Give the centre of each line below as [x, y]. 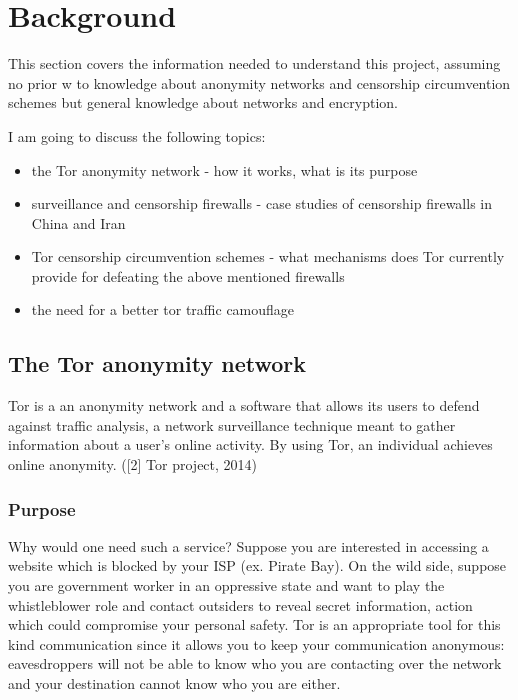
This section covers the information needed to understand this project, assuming [254, 63]
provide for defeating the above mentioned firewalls [188, 275]
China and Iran [78, 222]
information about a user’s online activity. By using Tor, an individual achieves [250, 444]
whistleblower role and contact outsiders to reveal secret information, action [240, 604]
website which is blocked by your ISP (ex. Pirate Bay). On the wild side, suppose [257, 565]
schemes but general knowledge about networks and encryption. [203, 102]
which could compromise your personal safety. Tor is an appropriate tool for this [254, 624]
